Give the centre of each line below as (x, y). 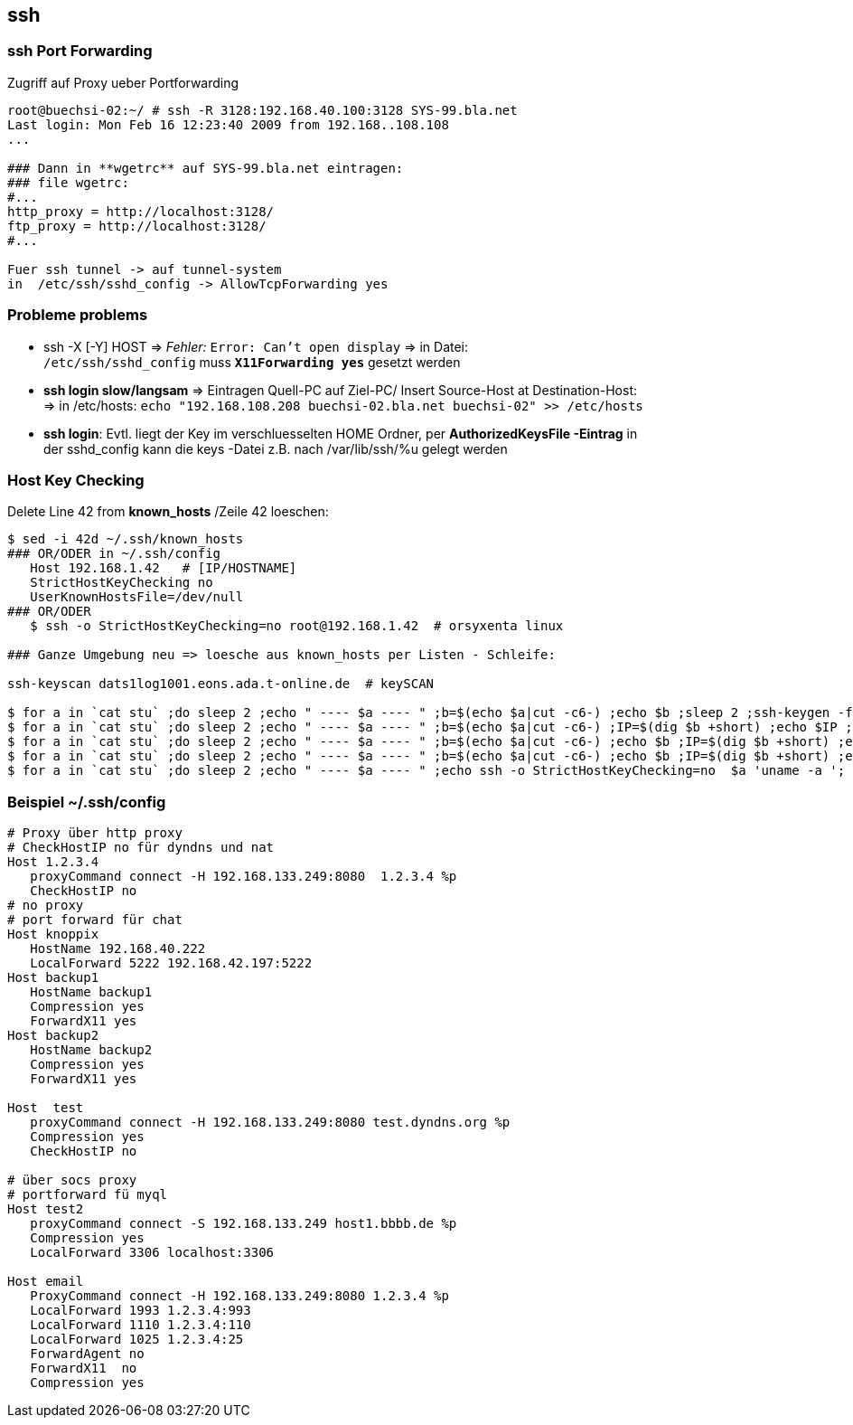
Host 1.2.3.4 (53, 862)
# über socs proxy (72, 1180)
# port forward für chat (95, 920)
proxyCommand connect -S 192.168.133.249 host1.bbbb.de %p (244, 1224)
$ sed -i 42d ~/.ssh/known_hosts (126, 539)
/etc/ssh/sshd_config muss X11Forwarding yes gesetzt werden (252, 362)
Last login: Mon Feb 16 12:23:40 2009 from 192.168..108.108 (228, 124)
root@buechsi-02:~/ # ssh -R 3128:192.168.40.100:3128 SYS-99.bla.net (262, 110)
